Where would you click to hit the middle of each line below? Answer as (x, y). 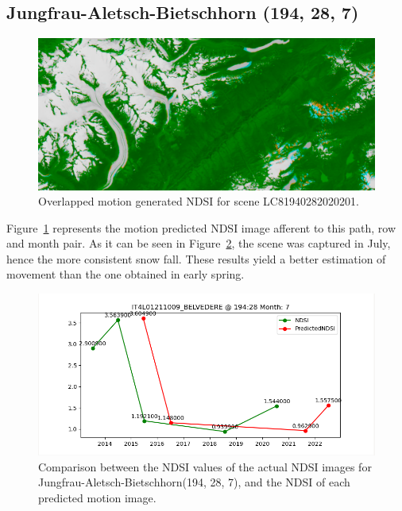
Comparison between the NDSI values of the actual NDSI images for (205, 466)
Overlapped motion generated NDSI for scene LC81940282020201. (199, 201)
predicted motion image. (97, 497)
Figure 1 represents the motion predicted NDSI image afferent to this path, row (201, 227)
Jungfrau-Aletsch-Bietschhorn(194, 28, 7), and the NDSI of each (194, 482)
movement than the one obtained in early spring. (126, 274)
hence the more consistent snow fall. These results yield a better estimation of (196, 258)
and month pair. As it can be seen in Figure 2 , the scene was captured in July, (199, 243)
